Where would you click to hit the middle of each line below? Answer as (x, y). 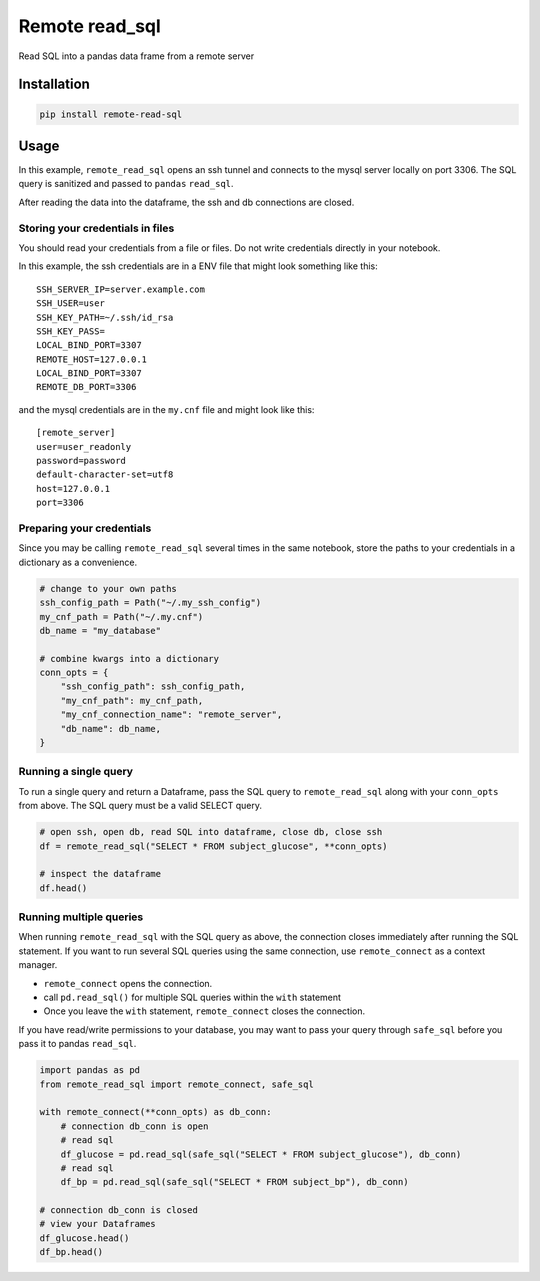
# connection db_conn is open (134, 1126)
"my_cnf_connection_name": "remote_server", (171, 714)
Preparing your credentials (85, 528)
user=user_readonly (84, 446)
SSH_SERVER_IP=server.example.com (120, 289)
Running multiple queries (81, 917)
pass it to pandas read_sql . (77, 1044)
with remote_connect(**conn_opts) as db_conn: (155, 1112)
